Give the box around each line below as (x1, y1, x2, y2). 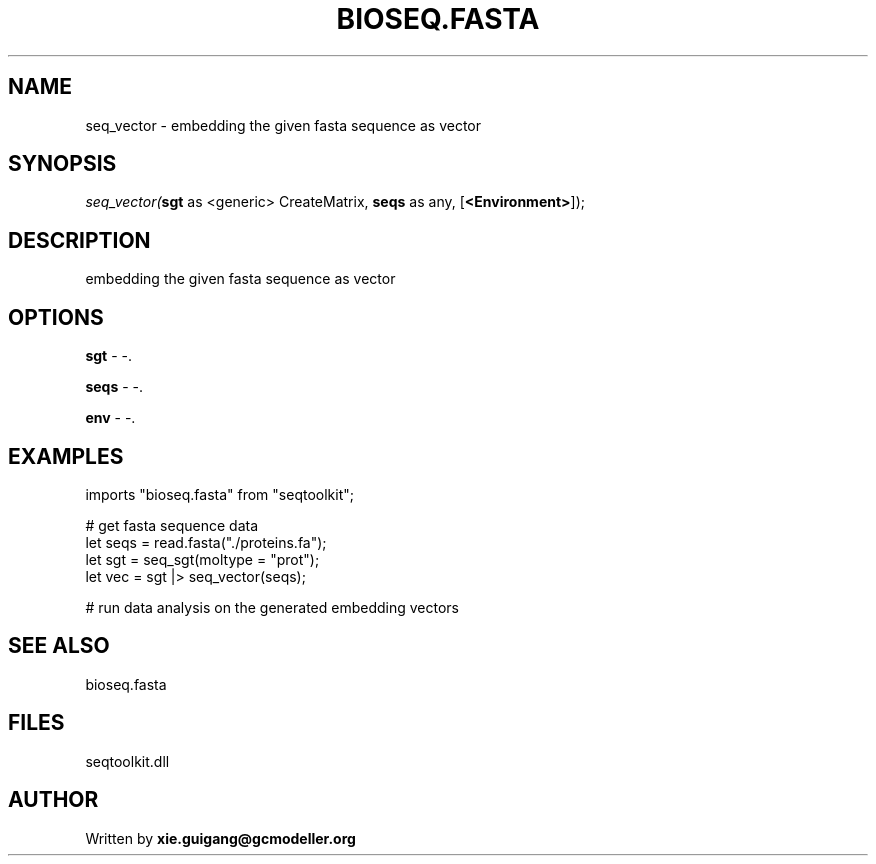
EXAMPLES (8, 443, 124, 469)
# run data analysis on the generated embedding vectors (85, 598, 459, 616)
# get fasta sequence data (85, 516, 258, 534)
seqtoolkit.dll (85, 752, 170, 770)
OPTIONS (8, 304, 104, 330)
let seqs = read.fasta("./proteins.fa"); (85, 533, 327, 551)
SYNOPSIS (8, 151, 117, 177)
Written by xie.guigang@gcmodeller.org (85, 829, 356, 847)
